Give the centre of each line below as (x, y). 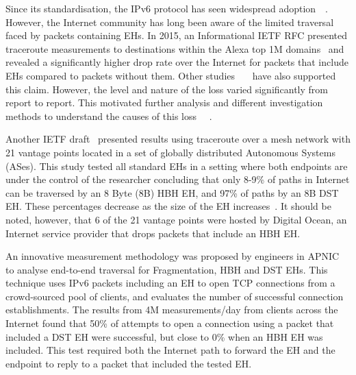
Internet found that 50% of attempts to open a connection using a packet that (170, 323)
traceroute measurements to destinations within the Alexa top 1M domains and (175, 48)
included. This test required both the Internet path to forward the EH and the (170, 350)
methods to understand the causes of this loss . (109, 116)
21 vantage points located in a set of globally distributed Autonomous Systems (170, 152)
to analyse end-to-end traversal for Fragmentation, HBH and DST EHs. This (167, 269)
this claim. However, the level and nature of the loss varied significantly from (167, 89)
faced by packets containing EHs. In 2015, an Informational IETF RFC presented (177, 35)
